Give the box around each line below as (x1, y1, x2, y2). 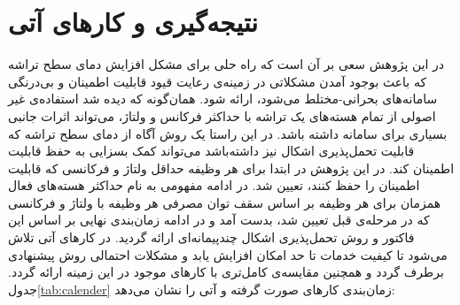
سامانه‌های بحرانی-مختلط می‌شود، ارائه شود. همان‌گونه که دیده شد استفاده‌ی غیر (8, 89, 438, 108)
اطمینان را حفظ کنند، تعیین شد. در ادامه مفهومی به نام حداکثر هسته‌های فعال (8, 176, 420, 194)
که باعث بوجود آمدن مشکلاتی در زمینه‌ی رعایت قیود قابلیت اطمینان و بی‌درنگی (8, 72, 427, 90)
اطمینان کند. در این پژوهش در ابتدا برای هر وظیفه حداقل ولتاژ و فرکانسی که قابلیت (8, 158, 455, 177)
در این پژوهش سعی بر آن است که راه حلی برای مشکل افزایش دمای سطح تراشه (8, 55, 445, 73)
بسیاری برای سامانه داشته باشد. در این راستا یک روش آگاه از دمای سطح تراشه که (8, 124, 448, 142)
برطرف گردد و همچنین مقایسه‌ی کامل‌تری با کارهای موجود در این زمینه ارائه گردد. (8, 263, 444, 281)
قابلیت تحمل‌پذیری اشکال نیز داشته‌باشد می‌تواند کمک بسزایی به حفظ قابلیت (8, 141, 415, 160)
